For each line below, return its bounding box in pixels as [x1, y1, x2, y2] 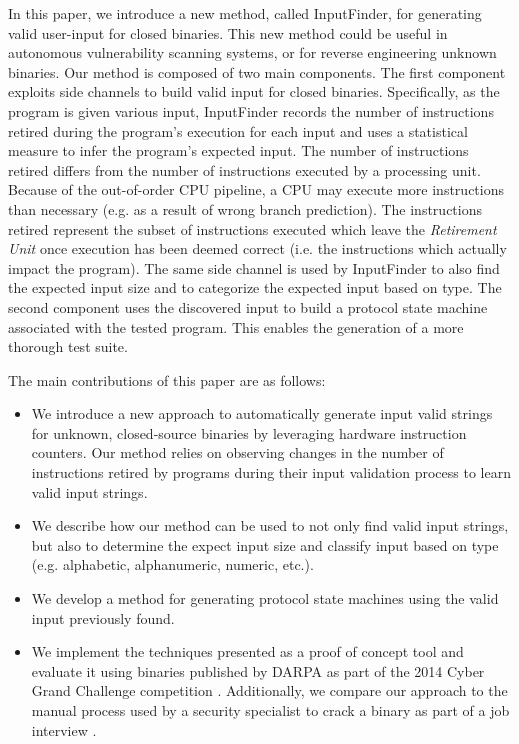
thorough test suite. [8, 336, 128, 357]
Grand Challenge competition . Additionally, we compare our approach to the [31, 680, 508, 701]
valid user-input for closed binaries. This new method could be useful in [8, 22, 448, 43]
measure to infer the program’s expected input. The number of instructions [8, 140, 469, 161]
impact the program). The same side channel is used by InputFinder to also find [8, 257, 500, 278]
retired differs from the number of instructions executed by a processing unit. [8, 159, 481, 180]
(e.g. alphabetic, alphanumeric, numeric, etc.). [31, 554, 314, 575]
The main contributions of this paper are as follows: [8, 369, 326, 390]
